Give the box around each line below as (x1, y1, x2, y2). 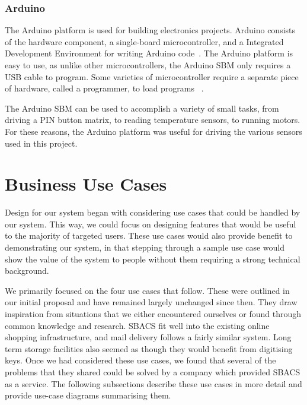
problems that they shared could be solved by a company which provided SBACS (5, 366, 300, 378)
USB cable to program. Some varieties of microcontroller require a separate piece (5, 70, 299, 83)
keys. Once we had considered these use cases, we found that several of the (5, 354, 276, 366)
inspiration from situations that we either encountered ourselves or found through (5, 308, 302, 320)
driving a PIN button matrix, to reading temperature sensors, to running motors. (5, 113, 300, 126)
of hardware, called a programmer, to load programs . (5, 82, 204, 94)
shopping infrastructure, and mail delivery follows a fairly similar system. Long (5, 331, 292, 343)
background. (5, 264, 49, 277)
